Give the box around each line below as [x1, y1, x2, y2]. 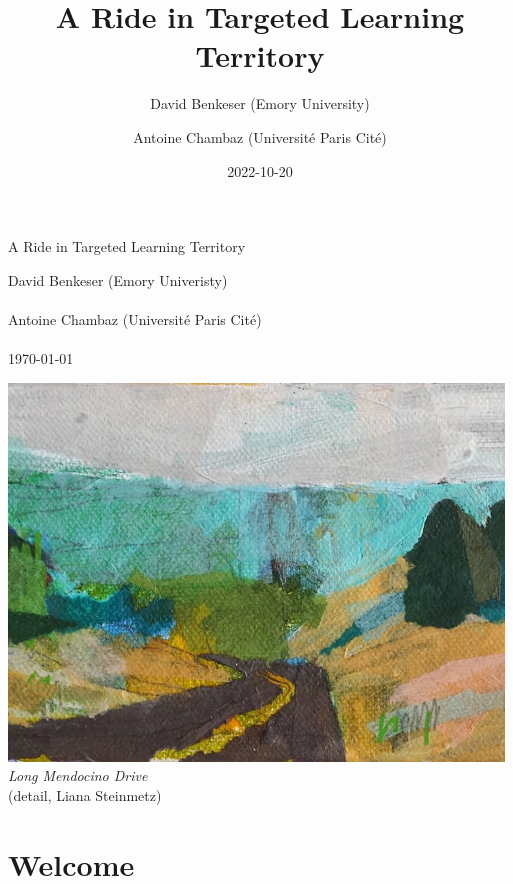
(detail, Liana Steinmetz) [8, 784, 162, 805]
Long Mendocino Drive [8, 765, 148, 786]
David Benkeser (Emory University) [150, 93, 370, 114]
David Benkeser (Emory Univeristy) [8, 269, 228, 290]
